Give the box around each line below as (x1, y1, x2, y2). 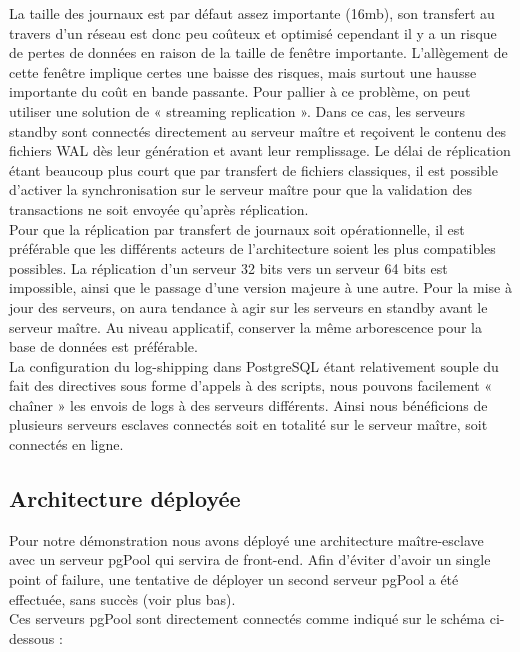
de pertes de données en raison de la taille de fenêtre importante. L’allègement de (9, 42, 508, 63)
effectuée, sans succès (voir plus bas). (9, 588, 236, 609)
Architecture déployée (9, 483, 241, 514)
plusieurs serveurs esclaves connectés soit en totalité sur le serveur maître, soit (9, 414, 488, 435)
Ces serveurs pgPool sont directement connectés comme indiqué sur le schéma (9, 608, 486, 629)
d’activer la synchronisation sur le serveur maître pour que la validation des (9, 179, 473, 200)
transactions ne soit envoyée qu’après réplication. (9, 198, 309, 219)
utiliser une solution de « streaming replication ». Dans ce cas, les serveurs (9, 100, 465, 121)
